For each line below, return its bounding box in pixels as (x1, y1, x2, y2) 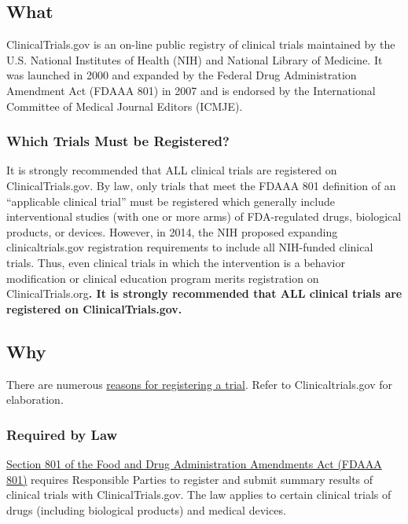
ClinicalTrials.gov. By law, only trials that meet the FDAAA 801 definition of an (6, 177, 396, 193)
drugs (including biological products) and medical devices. (6, 501, 286, 518)
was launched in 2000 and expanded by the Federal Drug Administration (6, 67, 357, 83)
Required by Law (6, 424, 118, 444)
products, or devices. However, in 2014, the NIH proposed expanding (6, 223, 338, 240)
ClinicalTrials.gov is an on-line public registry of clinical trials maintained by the (6, 36, 395, 53)
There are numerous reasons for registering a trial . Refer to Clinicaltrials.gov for (6, 376, 393, 392)
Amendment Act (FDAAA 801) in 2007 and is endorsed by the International (6, 82, 376, 98)
